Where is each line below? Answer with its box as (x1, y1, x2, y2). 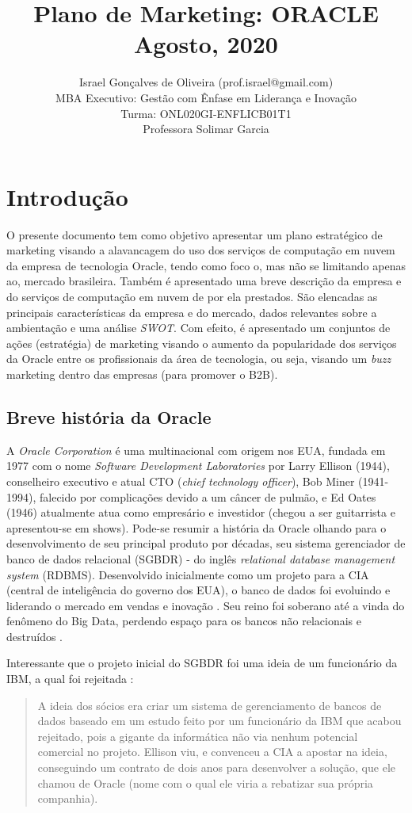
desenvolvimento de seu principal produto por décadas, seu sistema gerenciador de (6, 535, 406, 552)
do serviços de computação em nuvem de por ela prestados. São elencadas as (6, 288, 378, 304)
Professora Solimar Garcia (143, 120, 269, 137)
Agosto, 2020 (134, 28, 278, 60)
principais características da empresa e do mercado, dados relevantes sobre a (6, 303, 377, 320)
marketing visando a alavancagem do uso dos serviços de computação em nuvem (6, 242, 395, 258)
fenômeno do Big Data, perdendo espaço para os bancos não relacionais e (6, 613, 362, 629)
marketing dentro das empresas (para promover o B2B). (6, 365, 278, 382)
